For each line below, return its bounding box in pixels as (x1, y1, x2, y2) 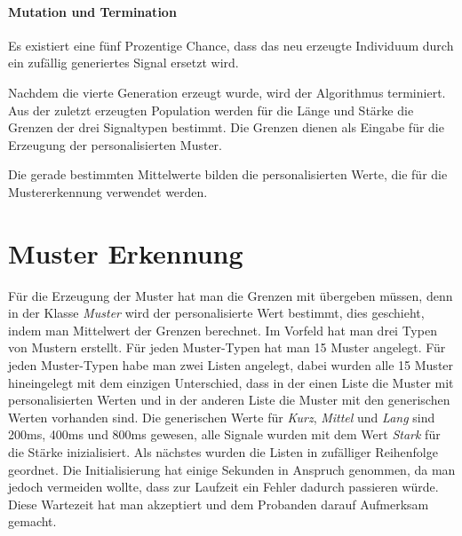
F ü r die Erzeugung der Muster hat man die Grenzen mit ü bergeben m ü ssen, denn (8, 286, 453, 304)
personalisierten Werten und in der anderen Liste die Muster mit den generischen (8, 390, 450, 409)
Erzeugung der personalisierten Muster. (8, 135, 222, 154)
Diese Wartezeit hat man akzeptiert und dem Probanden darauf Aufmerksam (8, 494, 429, 513)
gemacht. (8, 512, 57, 531)
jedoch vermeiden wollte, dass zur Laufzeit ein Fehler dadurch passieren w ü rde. (8, 477, 439, 496)
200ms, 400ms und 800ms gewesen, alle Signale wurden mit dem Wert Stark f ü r (8, 425, 441, 444)
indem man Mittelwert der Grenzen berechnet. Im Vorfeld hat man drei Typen (8, 320, 437, 339)
